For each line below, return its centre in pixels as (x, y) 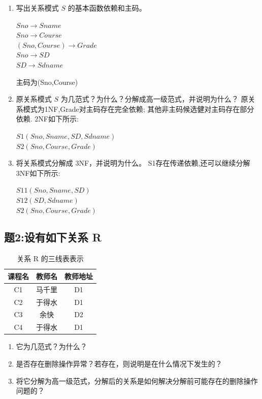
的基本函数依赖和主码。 (107, 8)
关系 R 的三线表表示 (50, 258)
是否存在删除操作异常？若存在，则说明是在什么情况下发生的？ (119, 363)
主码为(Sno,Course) (47, 82)
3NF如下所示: (38, 173)
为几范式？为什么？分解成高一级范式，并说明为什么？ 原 (154, 99)
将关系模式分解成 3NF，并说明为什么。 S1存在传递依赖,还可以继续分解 (133, 163)
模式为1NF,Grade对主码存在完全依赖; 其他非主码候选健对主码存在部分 (139, 109)
